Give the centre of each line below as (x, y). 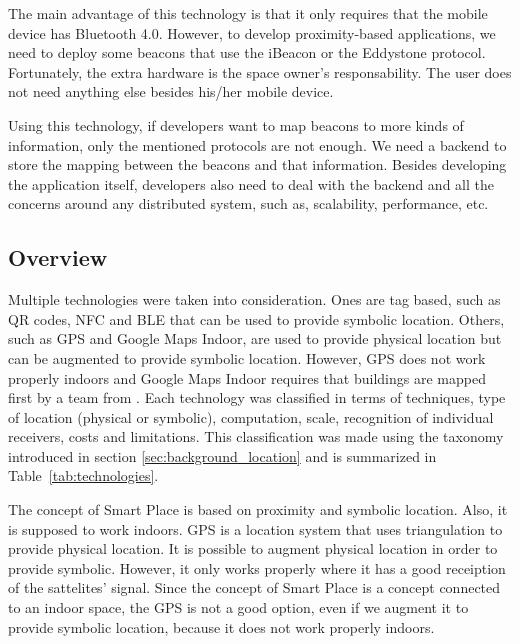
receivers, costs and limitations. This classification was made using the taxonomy (256, 436)
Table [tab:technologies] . (83, 475)
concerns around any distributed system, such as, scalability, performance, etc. (248, 203)
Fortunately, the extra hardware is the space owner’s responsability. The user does (260, 71)
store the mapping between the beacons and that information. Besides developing (257, 164)
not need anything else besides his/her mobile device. (171, 91)
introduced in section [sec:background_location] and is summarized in (222, 455)
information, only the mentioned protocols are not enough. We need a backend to (257, 144)
